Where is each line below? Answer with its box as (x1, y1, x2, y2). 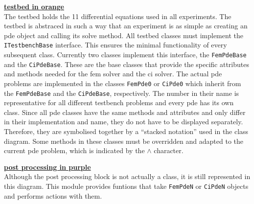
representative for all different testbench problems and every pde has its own (4, 97, 234, 108)
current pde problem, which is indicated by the (4, 145, 145, 156)
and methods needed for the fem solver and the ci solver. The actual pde (4, 68, 222, 79)
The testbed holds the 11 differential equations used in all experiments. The (4, 11, 231, 21)
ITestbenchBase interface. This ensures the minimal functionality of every (4, 40, 227, 50)
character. (154, 145, 184, 156)
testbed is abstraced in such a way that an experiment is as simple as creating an (4, 21, 248, 31)
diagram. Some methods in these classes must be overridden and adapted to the (4, 136, 243, 146)
